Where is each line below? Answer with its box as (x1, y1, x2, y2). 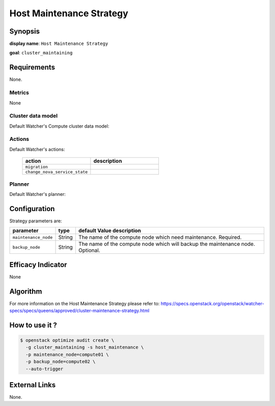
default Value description (78, 227, 141, 234)
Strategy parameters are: (9, 218, 62, 224)
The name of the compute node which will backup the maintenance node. (78, 241, 256, 248)
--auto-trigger (25, 366, 64, 371)
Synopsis (9, 27, 40, 36)
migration (25, 164, 48, 170)
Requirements (9, 63, 56, 72)
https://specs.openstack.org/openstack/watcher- (160, 300, 264, 306)
